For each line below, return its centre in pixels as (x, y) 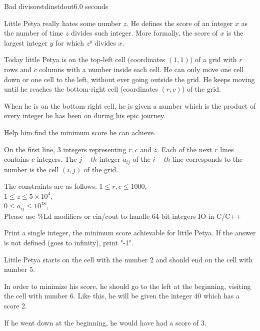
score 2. (15, 305)
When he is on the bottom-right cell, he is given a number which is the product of (130, 105)
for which (70, 42)
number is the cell (31, 169)
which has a (221, 296)
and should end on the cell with (204, 259)
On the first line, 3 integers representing (65, 149)
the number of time (34, 33)
